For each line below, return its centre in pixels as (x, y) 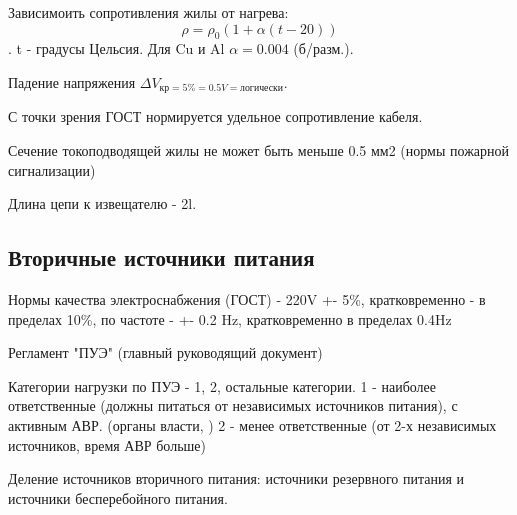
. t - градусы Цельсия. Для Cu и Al (116, 48)
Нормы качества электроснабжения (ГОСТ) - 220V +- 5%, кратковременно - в (247, 299)
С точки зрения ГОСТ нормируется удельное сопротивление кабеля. (215, 116)
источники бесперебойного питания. (118, 497)
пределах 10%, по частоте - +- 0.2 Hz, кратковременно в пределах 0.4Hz (230, 318)
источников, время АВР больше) (107, 444)
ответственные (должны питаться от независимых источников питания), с (233, 405)
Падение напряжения (72, 81)
